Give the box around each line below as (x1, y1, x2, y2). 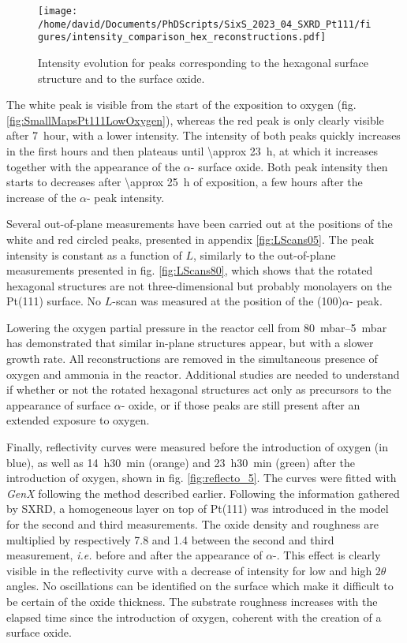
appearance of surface (6, 396, 110, 413)
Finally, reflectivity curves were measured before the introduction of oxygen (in (6, 439, 388, 455)
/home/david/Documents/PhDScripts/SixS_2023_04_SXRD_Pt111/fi (38, 18, 372, 30)
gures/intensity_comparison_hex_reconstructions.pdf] (38, 32, 327, 43)
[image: (38, 6, 78, 17)
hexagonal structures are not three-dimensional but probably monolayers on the (6, 277, 392, 293)
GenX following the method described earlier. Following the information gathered (6, 484, 400, 501)
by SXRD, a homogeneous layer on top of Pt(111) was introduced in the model (6, 500, 389, 517)
